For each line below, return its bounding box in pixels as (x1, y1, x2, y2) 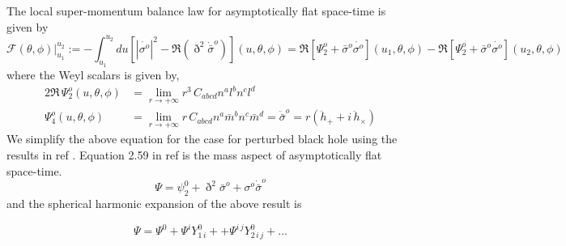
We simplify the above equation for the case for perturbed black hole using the (6, 130, 398, 147)
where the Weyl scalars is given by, (6, 66, 180, 83)
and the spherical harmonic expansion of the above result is (6, 195, 302, 211)
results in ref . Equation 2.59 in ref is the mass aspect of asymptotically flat (6, 146, 382, 163)
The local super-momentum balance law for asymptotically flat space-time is (6, 2, 386, 19)
